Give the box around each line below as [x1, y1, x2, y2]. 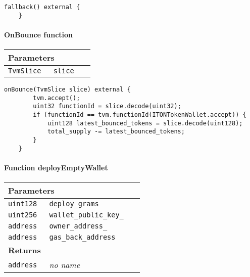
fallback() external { [4, 4, 80, 11]
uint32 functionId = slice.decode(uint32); [33, 103, 181, 110]
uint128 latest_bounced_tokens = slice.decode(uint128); [47, 119, 243, 127]
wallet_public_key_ [49, 211, 124, 219]
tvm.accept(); [33, 94, 80, 102]
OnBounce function [4, 29, 73, 39]
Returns [8, 244, 41, 256]
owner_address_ [49, 222, 108, 230]
